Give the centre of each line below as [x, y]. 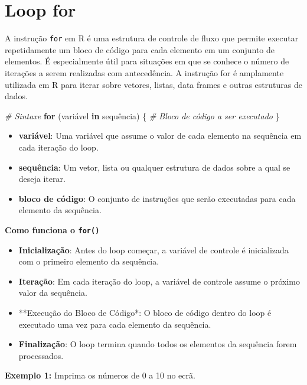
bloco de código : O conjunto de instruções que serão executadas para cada [157, 198]
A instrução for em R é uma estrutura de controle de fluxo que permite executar [152, 38]
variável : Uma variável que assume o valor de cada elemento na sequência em [160, 136]
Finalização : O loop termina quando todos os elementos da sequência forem [158, 344]
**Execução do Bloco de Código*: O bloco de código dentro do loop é [145, 312]
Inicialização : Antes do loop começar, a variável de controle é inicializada [153, 249]
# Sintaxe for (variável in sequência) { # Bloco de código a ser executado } [142, 115]
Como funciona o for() [52, 229]
